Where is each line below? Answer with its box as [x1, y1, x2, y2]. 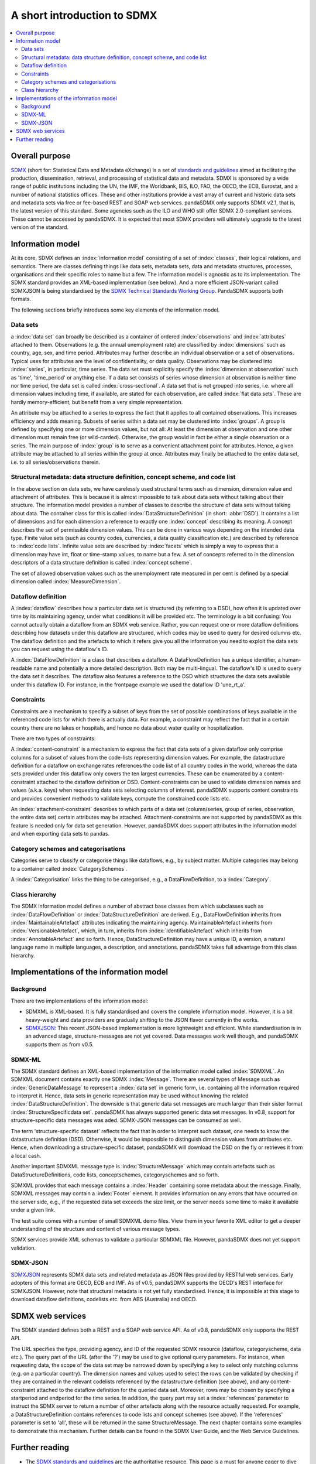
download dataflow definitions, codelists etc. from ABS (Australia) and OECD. [11, 1296, 197, 1302]
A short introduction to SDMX [11, 9, 157, 22]
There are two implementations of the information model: [11, 997, 149, 1004]
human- [281, 656, 301, 663]
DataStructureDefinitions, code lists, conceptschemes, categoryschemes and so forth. [11, 1171, 219, 1178]
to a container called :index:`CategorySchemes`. [11, 865, 128, 872]
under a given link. [11, 1206, 56, 1213]
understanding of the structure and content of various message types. [11, 1225, 181, 1232]
